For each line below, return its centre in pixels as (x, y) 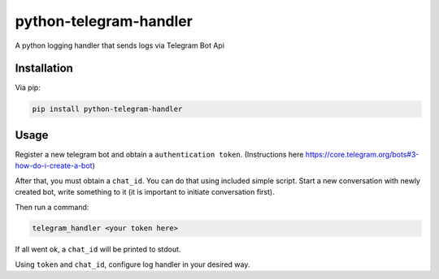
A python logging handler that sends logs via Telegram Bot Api (120, 45)
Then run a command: (52, 207)
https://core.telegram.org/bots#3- (362, 154)
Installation (44, 69)
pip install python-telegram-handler (107, 109)
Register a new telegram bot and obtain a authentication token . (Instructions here (159, 154)
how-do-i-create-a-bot (54, 165)
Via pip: (28, 88)
